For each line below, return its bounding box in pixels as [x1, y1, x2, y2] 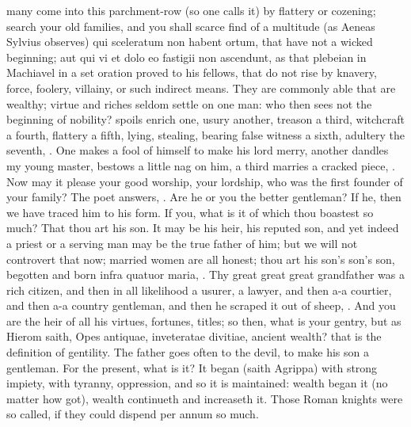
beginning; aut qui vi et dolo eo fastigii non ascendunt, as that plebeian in [6, 48, 367, 65]
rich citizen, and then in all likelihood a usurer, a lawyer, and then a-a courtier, [6, 281, 392, 298]
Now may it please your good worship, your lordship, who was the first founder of [6, 173, 403, 189]
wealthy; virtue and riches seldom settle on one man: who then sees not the [6, 95, 372, 112]
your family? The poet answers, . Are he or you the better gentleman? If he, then [6, 189, 401, 205]
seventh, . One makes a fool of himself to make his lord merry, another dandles [6, 142, 389, 158]
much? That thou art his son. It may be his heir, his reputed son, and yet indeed [6, 219, 399, 236]
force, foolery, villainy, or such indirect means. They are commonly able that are [6, 79, 396, 96]
